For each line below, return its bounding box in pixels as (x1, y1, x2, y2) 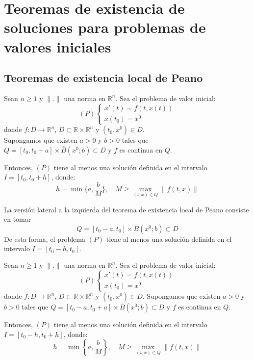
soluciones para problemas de (4, 17, 206, 37)
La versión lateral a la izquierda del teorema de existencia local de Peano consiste (4, 204, 249, 214)
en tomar (4, 214, 31, 224)
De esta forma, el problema (4, 233, 85, 244)
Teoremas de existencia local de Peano (4, 70, 203, 85)
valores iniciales (4, 36, 111, 56)
